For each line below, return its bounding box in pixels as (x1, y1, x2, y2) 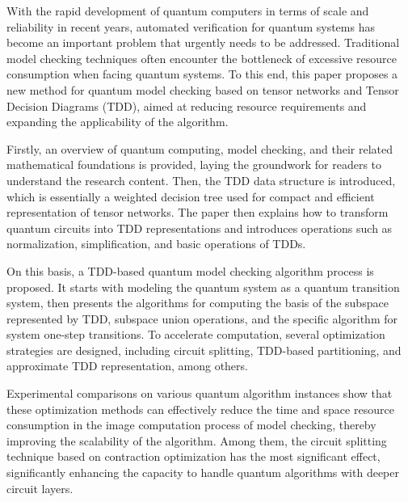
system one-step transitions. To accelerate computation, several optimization (6, 326, 385, 343)
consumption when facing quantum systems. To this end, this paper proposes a (6, 65, 398, 82)
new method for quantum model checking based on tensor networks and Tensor (6, 81, 399, 98)
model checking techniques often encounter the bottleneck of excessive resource (6, 49, 397, 66)
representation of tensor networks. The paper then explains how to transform (6, 204, 389, 221)
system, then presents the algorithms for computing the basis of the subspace (6, 294, 389, 311)
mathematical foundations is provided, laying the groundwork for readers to (6, 156, 382, 173)
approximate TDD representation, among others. (6, 357, 248, 374)
